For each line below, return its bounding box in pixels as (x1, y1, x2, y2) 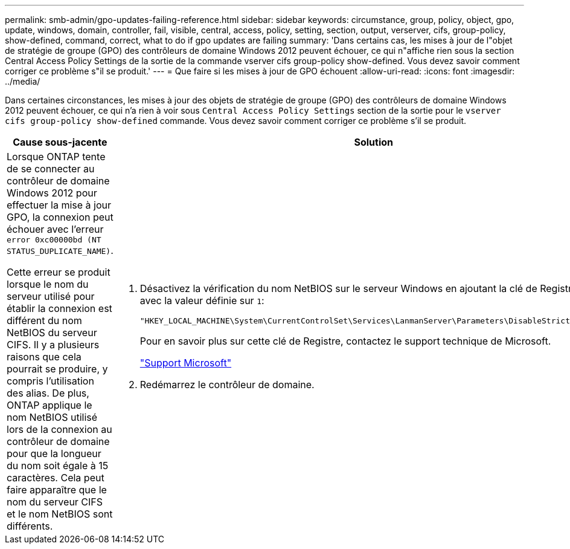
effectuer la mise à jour (7, 199, 112, 211)
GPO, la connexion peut (7, 211, 114, 223)
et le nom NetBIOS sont (7, 508, 113, 520)
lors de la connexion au (7, 423, 112, 435)
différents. (7, 520, 53, 532)
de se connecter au (7, 163, 95, 175)
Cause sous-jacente (13, 136, 107, 148)
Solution (354, 136, 394, 148)
